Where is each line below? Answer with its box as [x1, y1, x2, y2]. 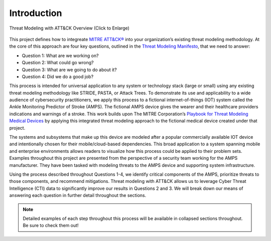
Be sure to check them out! [23, 222, 79, 228]
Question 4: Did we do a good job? [22, 73, 94, 80]
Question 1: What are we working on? [22, 53, 99, 59]
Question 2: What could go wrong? [22, 60, 94, 66]
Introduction [9, 8, 62, 19]
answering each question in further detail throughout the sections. [9, 192, 147, 198]
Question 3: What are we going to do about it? [22, 67, 117, 73]
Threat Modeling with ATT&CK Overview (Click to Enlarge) [9, 25, 130, 31]
